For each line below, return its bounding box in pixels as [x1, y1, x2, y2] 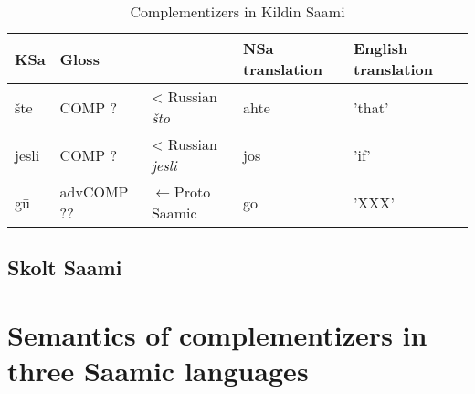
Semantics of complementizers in [7, 315, 427, 353]
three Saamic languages [7, 352, 309, 389]
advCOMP [59, 181, 129, 202]
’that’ [354, 96, 389, 118]
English [354, 37, 408, 59]
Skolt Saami [7, 253, 122, 282]
